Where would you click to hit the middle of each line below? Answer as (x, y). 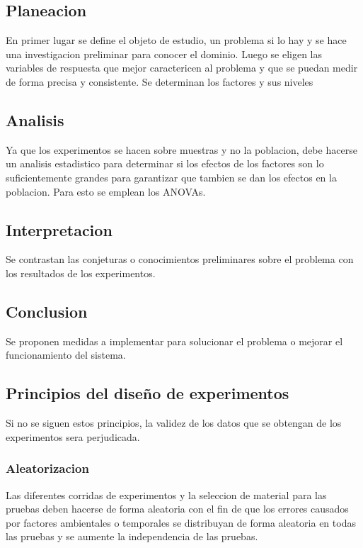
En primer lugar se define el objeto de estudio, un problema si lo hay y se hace (176, 40)
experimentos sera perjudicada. (73, 436)
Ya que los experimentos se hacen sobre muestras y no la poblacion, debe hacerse (181, 149)
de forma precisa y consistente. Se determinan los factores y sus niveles (160, 81)
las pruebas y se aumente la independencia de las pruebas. (132, 536)
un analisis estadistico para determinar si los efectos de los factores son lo (165, 163)
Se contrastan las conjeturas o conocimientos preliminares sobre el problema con (180, 259)
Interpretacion (59, 229)
